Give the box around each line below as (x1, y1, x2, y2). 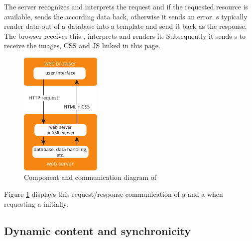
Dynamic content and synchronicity (4, 223, 191, 238)
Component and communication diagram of (24, 172, 157, 182)
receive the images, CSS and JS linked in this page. (4, 40, 160, 51)
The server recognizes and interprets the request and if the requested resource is (4, 1, 249, 11)
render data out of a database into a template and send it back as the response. (4, 21, 247, 31)
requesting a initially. (4, 198, 68, 209)
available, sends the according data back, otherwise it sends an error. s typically (4, 11, 248, 21)
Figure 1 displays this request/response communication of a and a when (4, 188, 223, 199)
